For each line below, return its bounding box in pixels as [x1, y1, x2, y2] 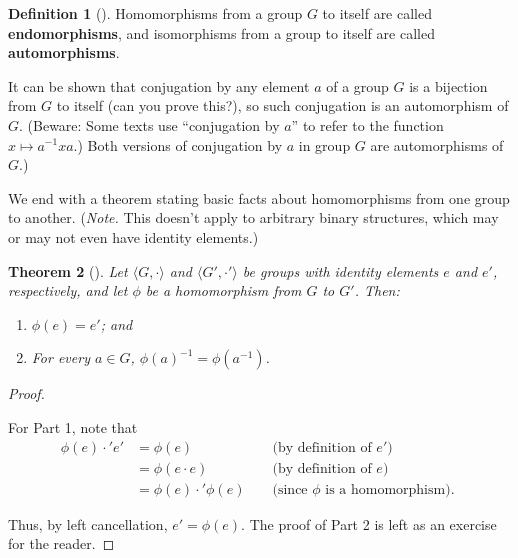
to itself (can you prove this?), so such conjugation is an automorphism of [56, 95, 509, 116]
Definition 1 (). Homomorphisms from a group [8, 3, 303, 23]
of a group [326, 75, 389, 96]
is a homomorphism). [325, 482, 455, 497]
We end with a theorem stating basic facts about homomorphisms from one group [8, 187, 510, 208]
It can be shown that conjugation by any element [8, 75, 310, 96]
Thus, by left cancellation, [8, 513, 168, 534]
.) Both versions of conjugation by [73, 134, 283, 155]
